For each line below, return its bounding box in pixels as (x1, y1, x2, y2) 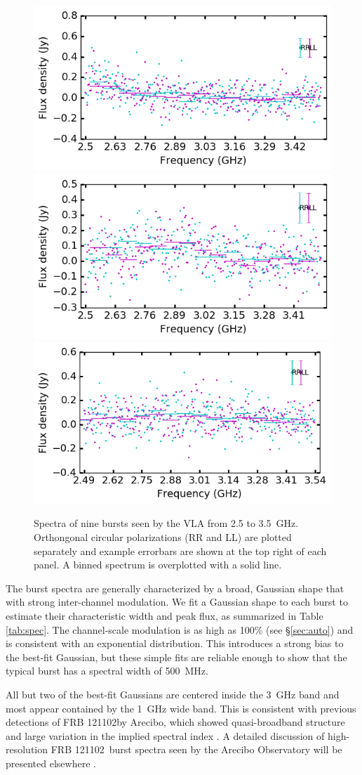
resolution (6, 742, 48, 757)
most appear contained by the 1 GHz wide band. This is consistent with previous (6, 701, 356, 715)
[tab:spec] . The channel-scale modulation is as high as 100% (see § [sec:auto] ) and (6, 622, 354, 637)
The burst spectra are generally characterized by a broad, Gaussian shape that (6, 580, 344, 595)
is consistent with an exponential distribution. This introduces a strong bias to (6, 636, 344, 651)
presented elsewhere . (6, 755, 96, 770)
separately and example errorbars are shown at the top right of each (34, 543, 327, 558)
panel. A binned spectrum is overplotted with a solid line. (34, 557, 282, 572)
